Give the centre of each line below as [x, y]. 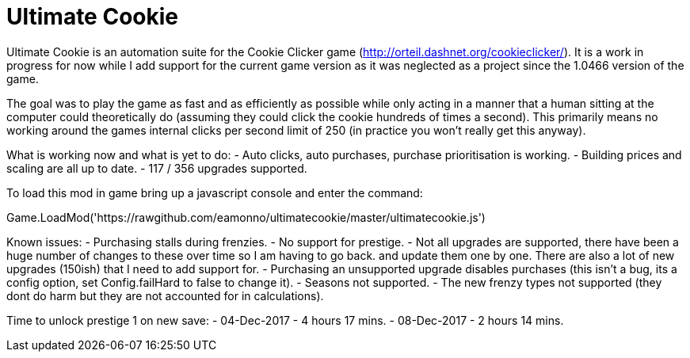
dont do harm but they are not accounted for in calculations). [165, 295]
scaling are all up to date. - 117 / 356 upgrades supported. [157, 168]
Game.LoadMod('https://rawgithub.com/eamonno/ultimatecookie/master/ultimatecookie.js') [246, 217]
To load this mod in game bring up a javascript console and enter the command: [215, 192]
